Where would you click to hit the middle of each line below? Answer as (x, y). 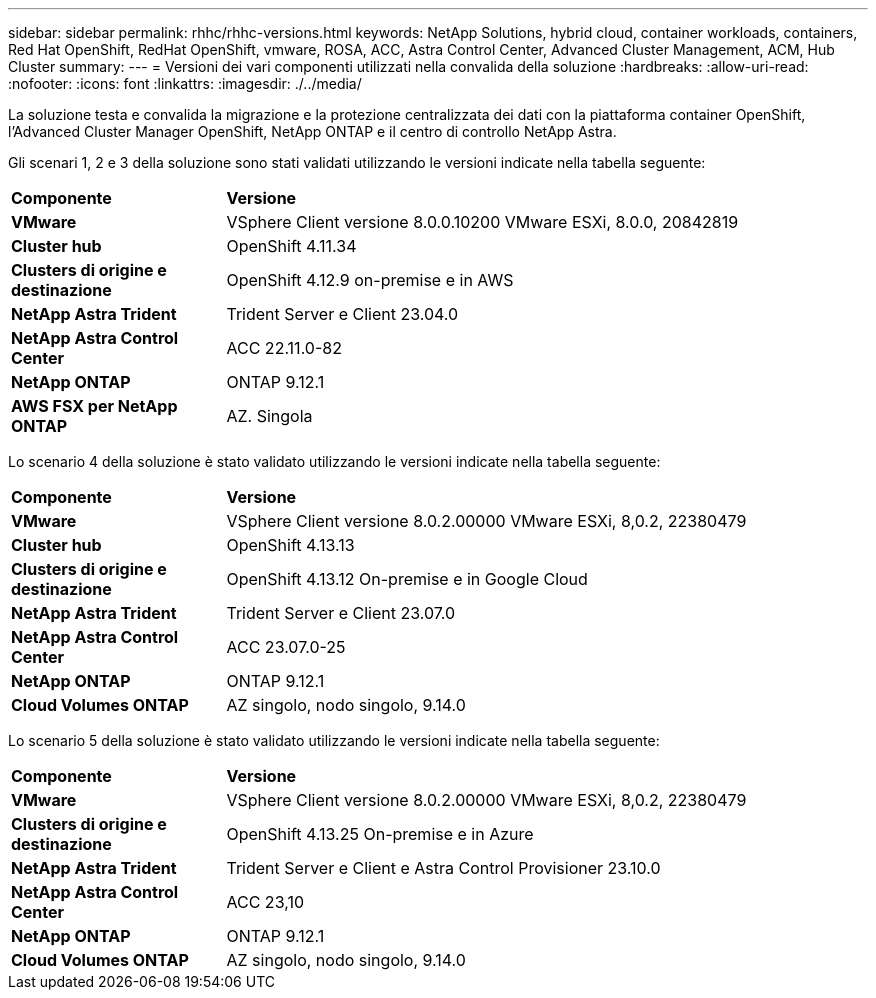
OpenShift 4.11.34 (291, 246)
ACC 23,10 (265, 902)
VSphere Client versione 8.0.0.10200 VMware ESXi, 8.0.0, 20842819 (482, 222)
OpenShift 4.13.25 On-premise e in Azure (380, 834)
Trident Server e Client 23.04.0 (342, 314)
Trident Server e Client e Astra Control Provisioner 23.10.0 (443, 868)
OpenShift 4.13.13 (290, 545)
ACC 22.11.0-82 (284, 348)
